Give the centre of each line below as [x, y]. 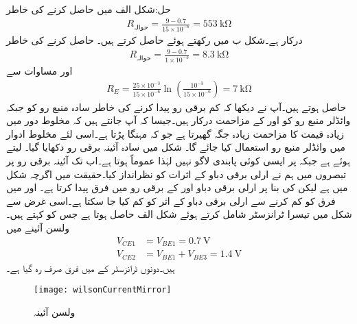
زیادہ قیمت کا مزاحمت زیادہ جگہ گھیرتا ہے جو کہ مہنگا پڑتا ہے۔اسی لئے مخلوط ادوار [175, 133]
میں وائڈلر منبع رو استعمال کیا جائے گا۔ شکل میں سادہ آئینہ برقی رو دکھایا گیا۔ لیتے [176, 147]
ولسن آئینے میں [38, 227]
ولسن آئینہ [55, 311]
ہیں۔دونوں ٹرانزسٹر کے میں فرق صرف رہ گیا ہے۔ [91, 267]
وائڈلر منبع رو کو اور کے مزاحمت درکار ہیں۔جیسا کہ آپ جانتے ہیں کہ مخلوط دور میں [178, 120]
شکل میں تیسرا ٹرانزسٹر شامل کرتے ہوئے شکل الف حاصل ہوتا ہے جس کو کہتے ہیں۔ [179, 214]
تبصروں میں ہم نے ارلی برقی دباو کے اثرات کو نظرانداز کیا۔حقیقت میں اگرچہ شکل [176, 174]
